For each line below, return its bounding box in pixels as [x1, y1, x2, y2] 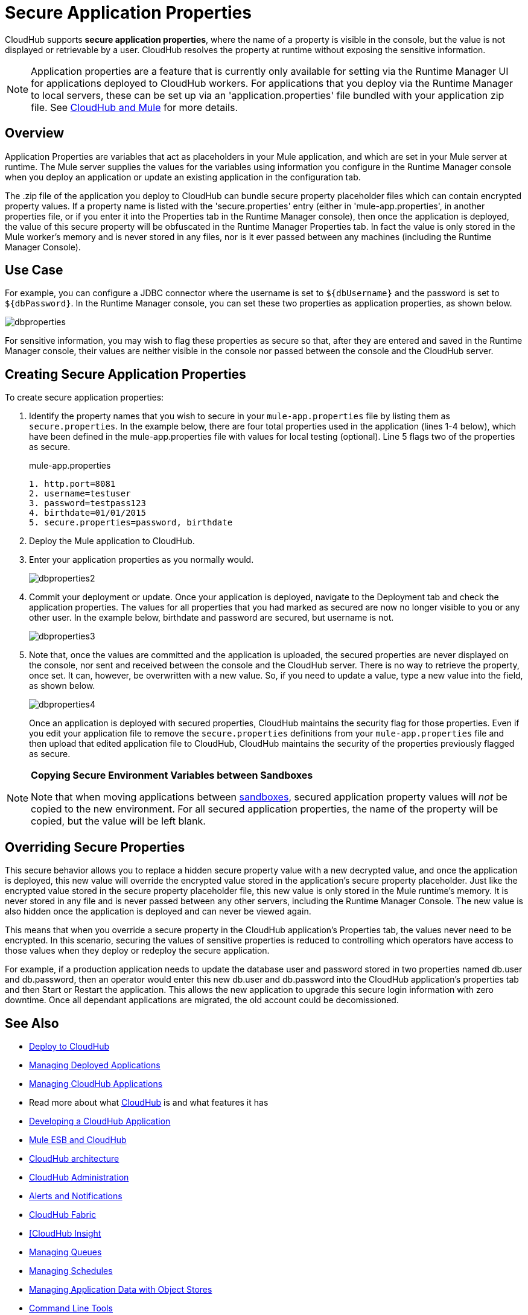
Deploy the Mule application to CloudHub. [29, 536, 195, 547]
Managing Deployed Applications [29, 1059, 161, 1070]
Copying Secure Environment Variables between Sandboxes [31, 769, 313, 782]
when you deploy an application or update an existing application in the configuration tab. [5, 171, 361, 182]
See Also [5, 1015, 59, 1031]
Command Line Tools [29, 1302, 113, 1313]
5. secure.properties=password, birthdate [29, 518, 233, 528]
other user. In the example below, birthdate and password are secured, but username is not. [29, 612, 394, 623]
